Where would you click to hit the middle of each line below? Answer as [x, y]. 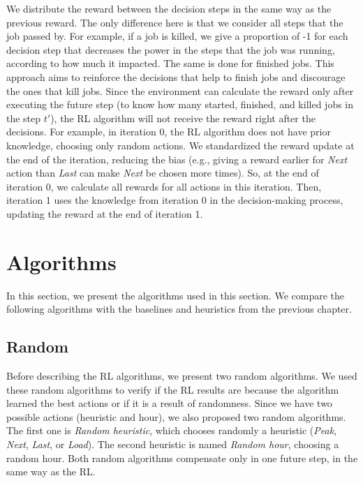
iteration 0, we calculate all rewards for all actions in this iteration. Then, [164, 186]
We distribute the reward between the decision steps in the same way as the [169, 8]
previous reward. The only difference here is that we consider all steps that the [175, 22]
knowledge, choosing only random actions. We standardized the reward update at [180, 145]
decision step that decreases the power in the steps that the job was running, [171, 49]
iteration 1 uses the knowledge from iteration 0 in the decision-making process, [175, 200]
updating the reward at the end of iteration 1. [105, 213]
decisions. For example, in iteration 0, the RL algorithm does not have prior [169, 132]
